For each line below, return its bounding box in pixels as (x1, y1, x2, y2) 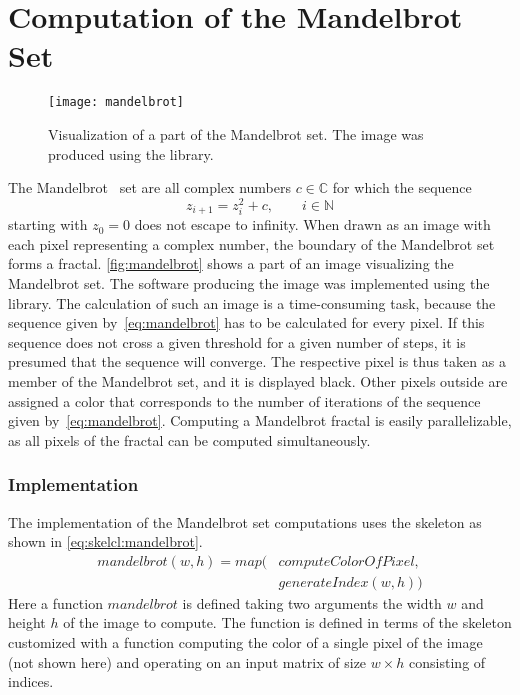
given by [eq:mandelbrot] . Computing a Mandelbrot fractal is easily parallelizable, (8, 410, 512, 431)
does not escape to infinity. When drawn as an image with (134, 214, 491, 235)
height (8, 612, 46, 633)
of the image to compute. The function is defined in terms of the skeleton (63, 612, 512, 633)
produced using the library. (48, 143, 214, 164)
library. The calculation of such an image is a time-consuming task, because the (8, 292, 496, 313)
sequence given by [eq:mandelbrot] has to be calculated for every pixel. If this (8, 312, 485, 333)
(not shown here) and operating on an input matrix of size (8, 651, 367, 672)
